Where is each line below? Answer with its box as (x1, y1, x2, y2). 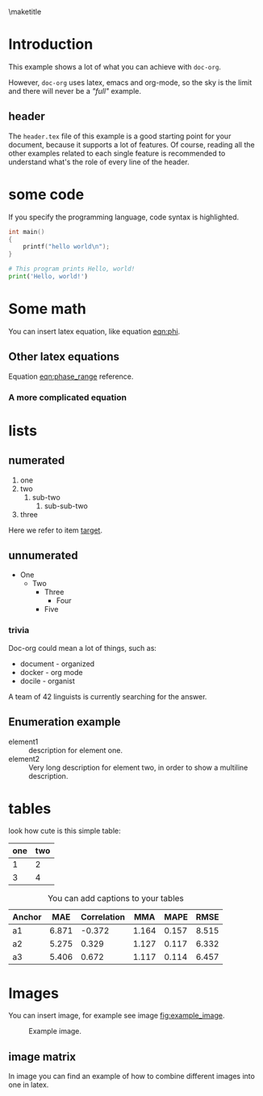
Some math (8, 299, 86, 318)
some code (8, 185, 85, 203)
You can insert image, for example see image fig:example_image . (8, 1011, 225, 1021)
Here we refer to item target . (8, 525, 103, 535)
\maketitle (8, 7, 42, 16)
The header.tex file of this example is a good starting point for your (8, 131, 232, 141)
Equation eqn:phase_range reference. (8, 372, 134, 381)
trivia (8, 625, 30, 636)
